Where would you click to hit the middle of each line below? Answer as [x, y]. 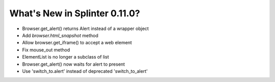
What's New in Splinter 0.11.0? [75, 13]
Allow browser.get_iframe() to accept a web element [77, 43]
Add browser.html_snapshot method [60, 35]
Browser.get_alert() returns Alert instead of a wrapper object [86, 29]
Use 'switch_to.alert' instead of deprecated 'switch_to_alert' [85, 71]
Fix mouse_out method [46, 50]
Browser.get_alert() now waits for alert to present [74, 64]
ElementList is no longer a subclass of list [66, 57]
